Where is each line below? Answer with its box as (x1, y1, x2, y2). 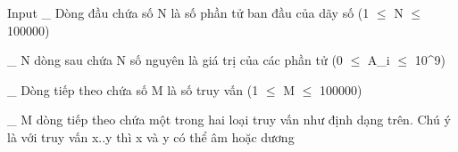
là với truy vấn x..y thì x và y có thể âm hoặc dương (7, 127, 295, 146)
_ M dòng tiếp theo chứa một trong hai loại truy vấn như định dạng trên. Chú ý (7, 110, 451, 129)
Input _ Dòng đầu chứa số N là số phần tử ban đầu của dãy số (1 (7, 4, 370, 21)
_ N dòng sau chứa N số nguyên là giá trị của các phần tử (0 (7, 51, 343, 69)
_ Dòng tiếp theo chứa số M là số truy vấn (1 (7, 80, 259, 99)
